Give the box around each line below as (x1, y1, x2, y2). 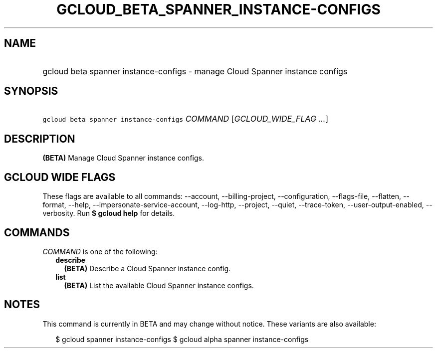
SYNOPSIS (4, 85, 58, 98)
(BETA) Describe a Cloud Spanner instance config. (64, 264, 231, 273)
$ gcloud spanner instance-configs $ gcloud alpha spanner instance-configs (55, 335, 309, 344)
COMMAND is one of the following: (42, 247, 158, 256)
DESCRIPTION (4, 132, 75, 145)
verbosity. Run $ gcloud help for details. (42, 209, 175, 218)
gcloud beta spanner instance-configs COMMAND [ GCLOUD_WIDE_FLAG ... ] (42, 114, 329, 124)
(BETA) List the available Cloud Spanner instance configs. (64, 281, 254, 290)
